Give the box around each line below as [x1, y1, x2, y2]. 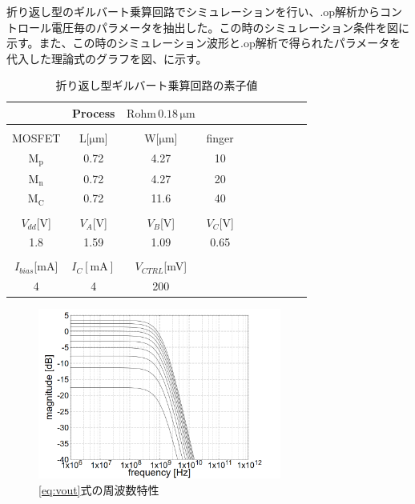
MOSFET [12, 130, 61, 146]
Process [72, 104, 115, 121]
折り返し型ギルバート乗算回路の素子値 [55, 77, 258, 94]
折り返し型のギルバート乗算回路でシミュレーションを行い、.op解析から [6, 3, 381, 19]
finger [206, 130, 234, 146]
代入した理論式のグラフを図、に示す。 [6, 50, 207, 66]
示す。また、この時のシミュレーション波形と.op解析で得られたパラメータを [6, 34, 401, 51]
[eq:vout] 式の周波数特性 [38, 481, 159, 498]
